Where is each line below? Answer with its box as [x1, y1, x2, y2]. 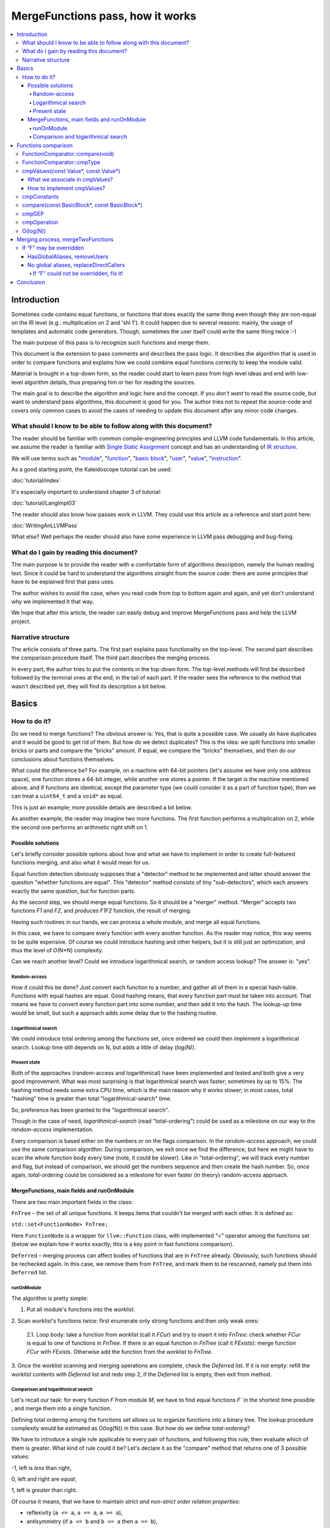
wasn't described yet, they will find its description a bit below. [11, 682, 167, 690]
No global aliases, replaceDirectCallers [28, 262, 125, 269]
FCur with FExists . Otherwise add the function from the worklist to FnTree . [26, 1348, 213, 1355]
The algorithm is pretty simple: [11, 1295, 89, 1302]
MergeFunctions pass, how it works [11, 9, 197, 23]
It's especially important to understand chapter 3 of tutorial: [11, 488, 162, 495]
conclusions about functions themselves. [11, 755, 115, 763]
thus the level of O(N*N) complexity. [11, 946, 103, 953]
